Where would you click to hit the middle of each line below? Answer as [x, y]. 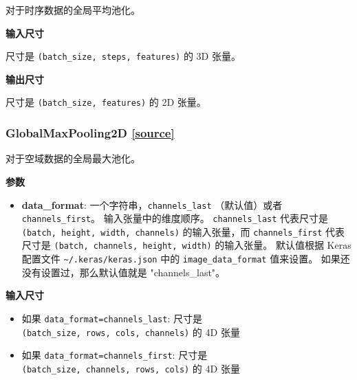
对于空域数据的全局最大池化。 [73, 158]
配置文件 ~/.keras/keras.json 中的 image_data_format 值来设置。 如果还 [186, 259]
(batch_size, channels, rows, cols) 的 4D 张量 [131, 368]
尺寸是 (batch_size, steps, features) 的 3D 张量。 [123, 56]
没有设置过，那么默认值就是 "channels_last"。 [123, 272]
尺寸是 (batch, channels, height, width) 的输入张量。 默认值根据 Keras [186, 245]
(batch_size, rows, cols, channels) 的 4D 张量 [131, 332]
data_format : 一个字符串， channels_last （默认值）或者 [152, 204]
